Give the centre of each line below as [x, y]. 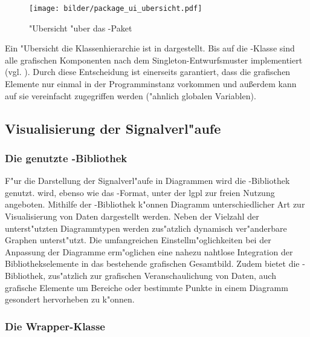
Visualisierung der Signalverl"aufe [113, 128]
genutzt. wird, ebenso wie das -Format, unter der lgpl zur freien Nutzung [140, 192]
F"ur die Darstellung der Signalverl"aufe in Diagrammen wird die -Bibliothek [147, 181]
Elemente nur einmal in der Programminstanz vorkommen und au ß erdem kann [151, 84]
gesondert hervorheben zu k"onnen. [70, 299]
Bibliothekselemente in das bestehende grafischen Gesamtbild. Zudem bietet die [152, 263]
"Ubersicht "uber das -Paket [81, 28]
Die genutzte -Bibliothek [66, 158]
